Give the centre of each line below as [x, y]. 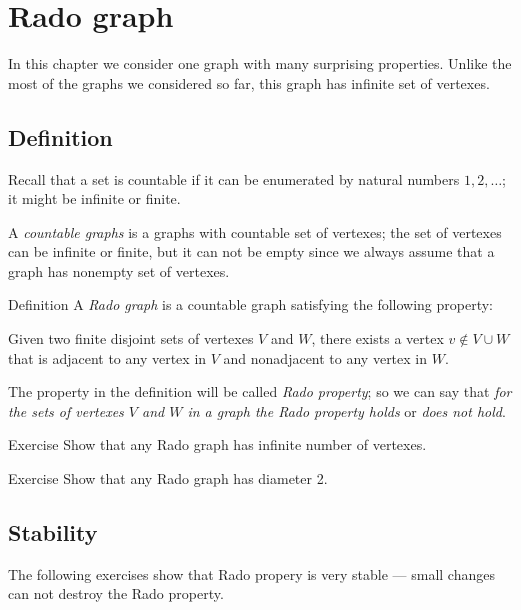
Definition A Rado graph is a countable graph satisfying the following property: [250, 304]
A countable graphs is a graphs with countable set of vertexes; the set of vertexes [255, 231]
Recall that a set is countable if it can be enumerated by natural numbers [234, 178]
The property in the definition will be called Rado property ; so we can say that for [260, 391]
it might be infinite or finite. [94, 198]
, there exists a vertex [377, 338]
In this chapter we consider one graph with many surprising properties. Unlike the [260, 63]
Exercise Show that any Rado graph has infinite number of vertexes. [217, 444]
